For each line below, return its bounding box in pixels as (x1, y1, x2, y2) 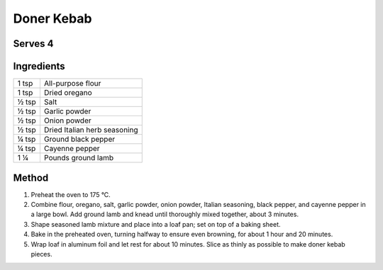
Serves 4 (13, 38, 54, 50)
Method (13, 171, 49, 184)
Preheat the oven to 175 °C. (30, 190, 111, 198)
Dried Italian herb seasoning (43, 125, 138, 135)
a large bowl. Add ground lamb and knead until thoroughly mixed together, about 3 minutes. (30, 210, 299, 219)
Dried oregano (43, 88, 92, 98)
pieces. (30, 249, 52, 258)
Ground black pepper (43, 135, 116, 145)
